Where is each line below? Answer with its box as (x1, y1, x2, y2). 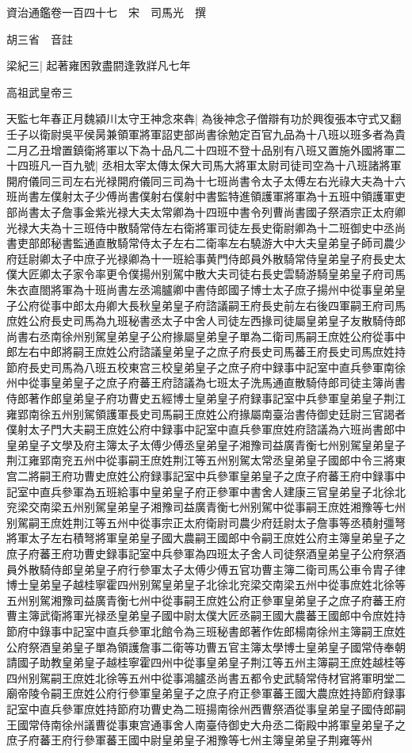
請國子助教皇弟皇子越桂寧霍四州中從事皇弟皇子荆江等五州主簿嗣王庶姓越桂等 (6, 654, 406, 671)
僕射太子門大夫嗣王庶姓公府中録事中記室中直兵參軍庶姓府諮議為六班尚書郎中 (6, 421, 406, 438)
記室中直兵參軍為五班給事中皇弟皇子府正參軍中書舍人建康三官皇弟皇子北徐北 (6, 483, 406, 499)
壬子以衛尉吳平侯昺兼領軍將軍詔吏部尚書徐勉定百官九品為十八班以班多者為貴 (6, 125, 406, 142)
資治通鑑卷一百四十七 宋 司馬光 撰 (6, 4, 206, 20)
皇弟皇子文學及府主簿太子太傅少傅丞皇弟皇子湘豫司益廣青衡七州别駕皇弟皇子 (6, 436, 406, 453)
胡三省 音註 (6, 30, 73, 47)
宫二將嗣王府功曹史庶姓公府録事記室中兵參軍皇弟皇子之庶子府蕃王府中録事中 (6, 468, 406, 484)
